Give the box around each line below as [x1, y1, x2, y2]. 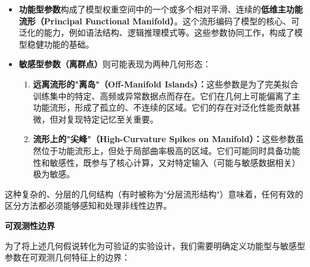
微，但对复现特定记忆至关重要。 [33, 112, 159, 125]
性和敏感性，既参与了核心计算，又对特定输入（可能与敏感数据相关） [33, 156, 300, 168]
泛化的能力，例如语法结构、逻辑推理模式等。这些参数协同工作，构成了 [18, 26, 294, 39]
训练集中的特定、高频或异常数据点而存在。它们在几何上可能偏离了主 [33, 89, 300, 102]
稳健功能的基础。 [27, 37, 94, 50]
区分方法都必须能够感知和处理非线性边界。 [5, 199, 172, 212]
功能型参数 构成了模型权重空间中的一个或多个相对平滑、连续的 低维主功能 [18, 3, 303, 15]
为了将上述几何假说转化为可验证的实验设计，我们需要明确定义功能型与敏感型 [5, 239, 305, 252]
